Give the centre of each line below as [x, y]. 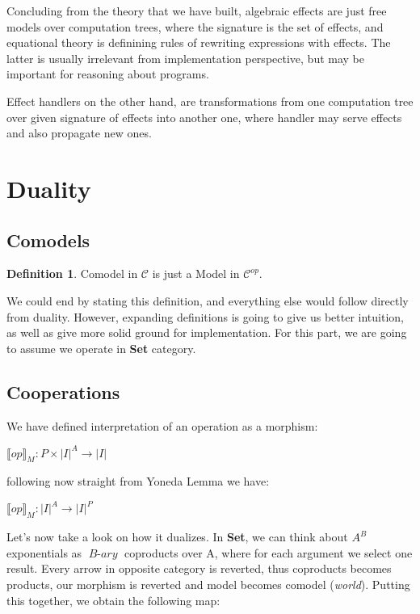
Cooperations [63, 391]
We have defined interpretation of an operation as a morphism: [162, 425]
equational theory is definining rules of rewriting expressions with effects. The [199, 42]
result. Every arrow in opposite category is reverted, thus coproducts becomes [199, 568]
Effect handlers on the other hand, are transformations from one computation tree [210, 101]
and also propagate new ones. [79, 133]
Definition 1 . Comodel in [72, 273]
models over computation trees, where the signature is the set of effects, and [195, 26]
